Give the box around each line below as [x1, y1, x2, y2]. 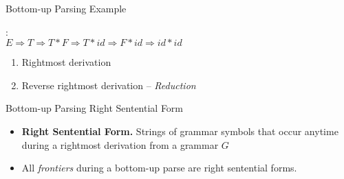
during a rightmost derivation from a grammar [21, 137, 219, 152]
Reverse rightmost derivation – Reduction [21, 77, 196, 92]
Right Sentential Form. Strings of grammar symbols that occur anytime [21, 123, 338, 138]
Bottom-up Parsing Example [6, 1, 127, 15]
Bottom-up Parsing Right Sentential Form [6, 101, 184, 115]
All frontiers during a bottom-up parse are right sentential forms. [21, 160, 297, 175]
